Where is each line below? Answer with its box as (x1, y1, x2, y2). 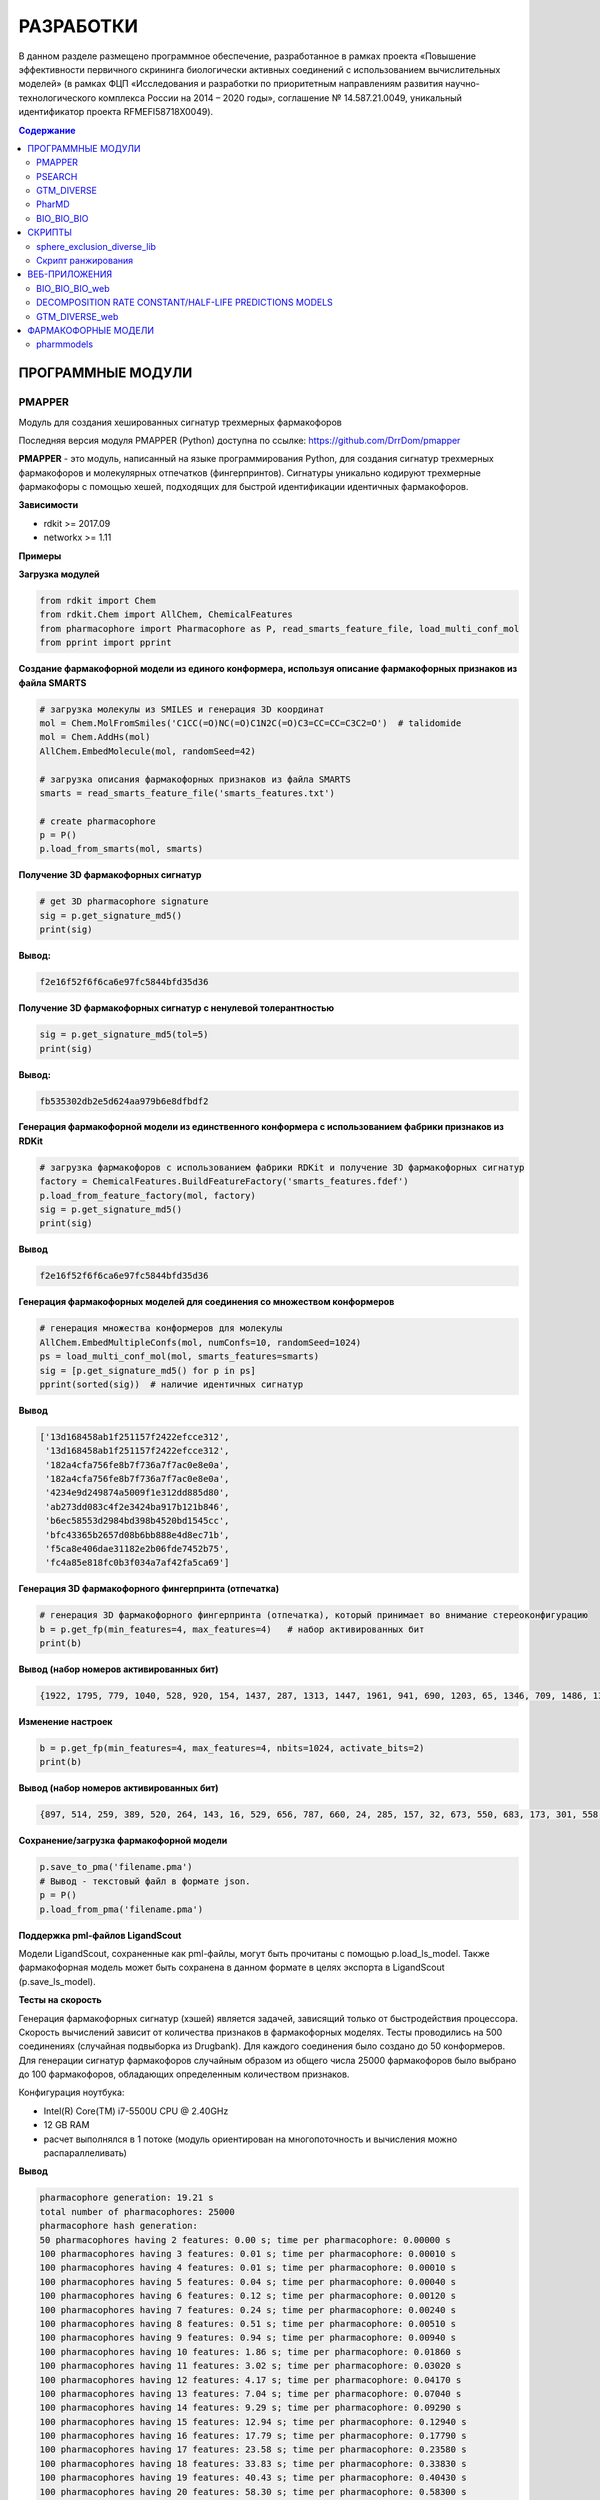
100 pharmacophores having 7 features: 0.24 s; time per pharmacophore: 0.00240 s (39, 2304, 457, 2315)
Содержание (18, 124, 76, 136)
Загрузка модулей (18, 568, 100, 580)
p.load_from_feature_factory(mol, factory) (39, 1190, 257, 1201)
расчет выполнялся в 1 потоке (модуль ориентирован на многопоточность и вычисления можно (43, 2133, 458, 2145)
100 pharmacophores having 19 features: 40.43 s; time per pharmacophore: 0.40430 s (39, 2472, 467, 2484)
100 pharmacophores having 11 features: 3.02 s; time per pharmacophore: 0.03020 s (39, 2360, 462, 2372)
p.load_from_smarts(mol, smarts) (39, 843, 204, 855)
